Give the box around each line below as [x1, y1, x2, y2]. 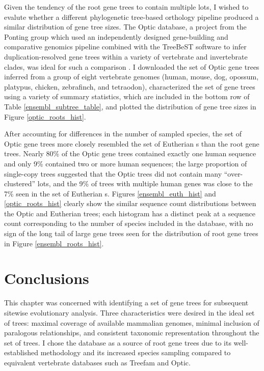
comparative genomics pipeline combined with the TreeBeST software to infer [4, 41, 247, 52]
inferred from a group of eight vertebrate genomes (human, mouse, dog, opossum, [4, 71, 259, 82]
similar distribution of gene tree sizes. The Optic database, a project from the [4, 21, 247, 32]
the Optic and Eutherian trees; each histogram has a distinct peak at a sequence [4, 208, 256, 218]
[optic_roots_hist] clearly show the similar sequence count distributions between [4, 198, 256, 209]
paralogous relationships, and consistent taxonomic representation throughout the [4, 327, 259, 338]
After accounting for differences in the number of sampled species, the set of [4, 128, 242, 139]
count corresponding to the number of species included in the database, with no [4, 218, 253, 229]
